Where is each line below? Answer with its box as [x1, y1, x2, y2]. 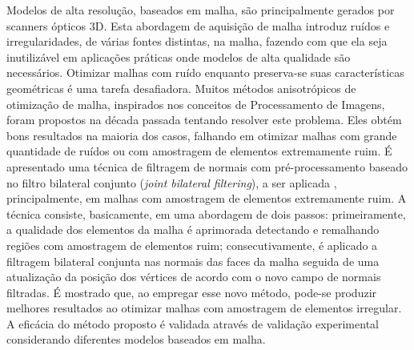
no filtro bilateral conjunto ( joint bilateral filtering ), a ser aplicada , [6, 174, 337, 191]
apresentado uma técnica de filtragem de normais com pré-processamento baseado [6, 158, 408, 175]
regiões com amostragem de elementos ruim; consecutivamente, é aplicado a [6, 236, 378, 253]
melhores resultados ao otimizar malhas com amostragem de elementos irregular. [6, 300, 402, 316]
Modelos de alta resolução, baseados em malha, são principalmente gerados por [6, 2, 395, 18]
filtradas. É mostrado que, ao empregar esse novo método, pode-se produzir [6, 284, 377, 300]
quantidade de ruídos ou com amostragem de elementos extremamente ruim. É [6, 143, 392, 159]
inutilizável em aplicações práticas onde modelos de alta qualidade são [6, 48, 351, 65]
